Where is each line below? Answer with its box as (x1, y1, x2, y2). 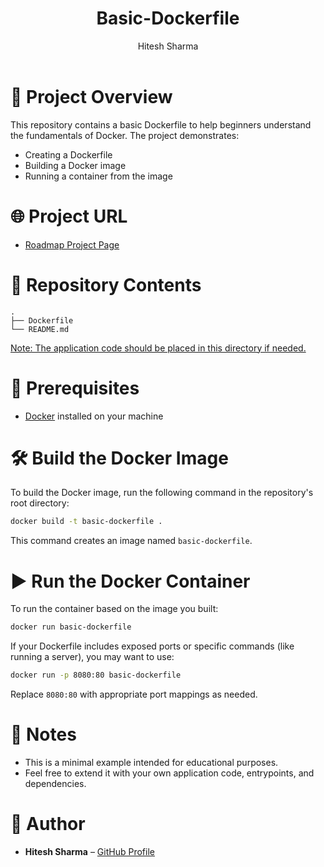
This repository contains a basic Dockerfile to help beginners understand (10, 118, 312, 131)
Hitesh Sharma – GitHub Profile (24, 845, 155, 857)
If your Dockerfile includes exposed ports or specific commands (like (10, 640, 295, 652)
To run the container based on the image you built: (10, 603, 219, 615)
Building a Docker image (24, 159, 127, 171)
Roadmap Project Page (24, 238, 120, 251)
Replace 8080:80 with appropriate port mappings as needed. (10, 688, 258, 700)
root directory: (10, 497, 70, 509)
